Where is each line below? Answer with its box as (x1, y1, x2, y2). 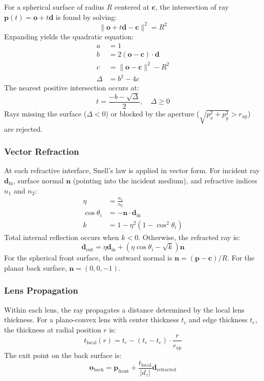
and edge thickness (189, 314, 248, 325)
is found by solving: (56, 11, 117, 22)
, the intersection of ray (155, 2, 229, 12)
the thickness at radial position (4, 324, 101, 335)
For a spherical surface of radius (4, 2, 104, 12)
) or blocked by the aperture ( (105, 108, 200, 118)
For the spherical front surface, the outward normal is (4, 252, 172, 263)
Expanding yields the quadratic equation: (4, 31, 134, 41)
